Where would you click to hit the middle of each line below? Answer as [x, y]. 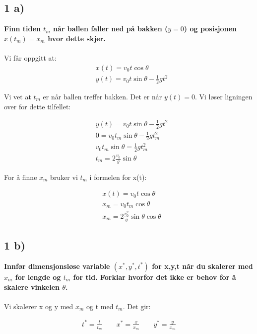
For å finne [21, 177]
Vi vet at [18, 96]
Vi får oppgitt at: [30, 57]
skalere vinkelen [32, 287]
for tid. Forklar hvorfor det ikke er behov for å [155, 277]
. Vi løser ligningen [224, 96]
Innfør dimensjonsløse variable [57, 266]
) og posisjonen [210, 29]
